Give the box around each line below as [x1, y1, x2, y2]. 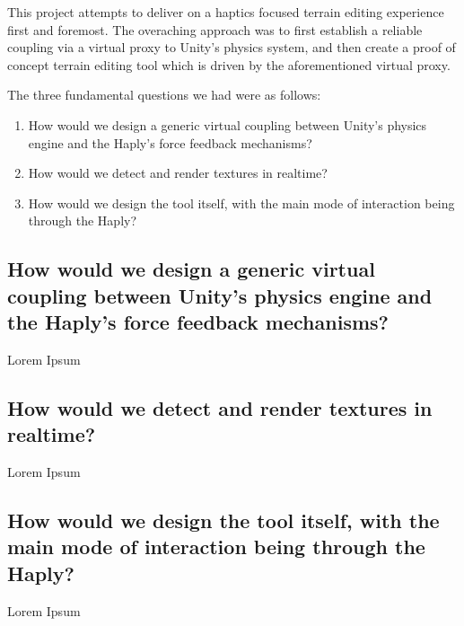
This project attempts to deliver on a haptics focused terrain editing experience [7, 3, 444, 21]
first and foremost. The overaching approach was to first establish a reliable [7, 20, 423, 39]
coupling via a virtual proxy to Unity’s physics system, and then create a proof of [7, 38, 456, 57]
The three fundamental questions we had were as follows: [7, 85, 321, 104]
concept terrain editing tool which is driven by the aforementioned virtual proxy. [7, 55, 451, 74]
